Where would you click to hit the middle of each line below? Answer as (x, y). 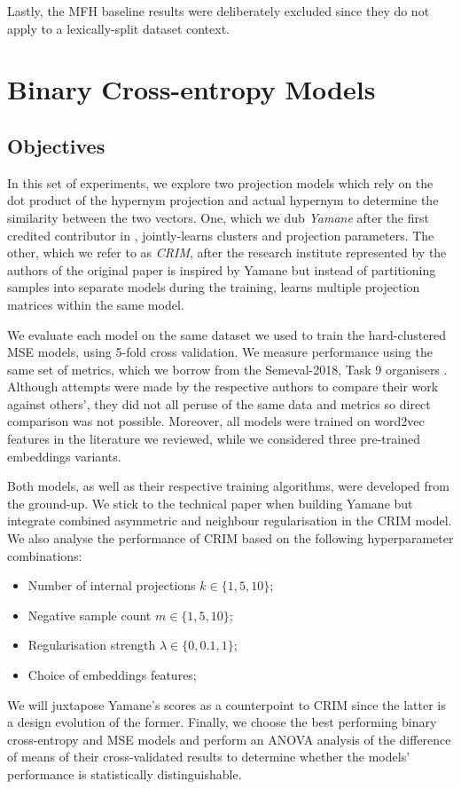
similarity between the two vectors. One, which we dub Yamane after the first (218, 217)
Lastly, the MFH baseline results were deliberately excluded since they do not (219, 11)
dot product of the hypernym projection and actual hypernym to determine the (223, 200)
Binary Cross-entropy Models (191, 89)
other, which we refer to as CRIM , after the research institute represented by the (227, 252)
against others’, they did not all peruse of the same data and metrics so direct (219, 403)
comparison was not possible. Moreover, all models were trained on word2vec (216, 421)
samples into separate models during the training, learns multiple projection (214, 287)
